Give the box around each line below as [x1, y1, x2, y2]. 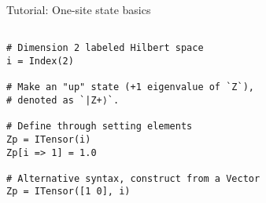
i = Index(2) [6, 55, 74, 67]
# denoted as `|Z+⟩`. [6, 94, 120, 106]
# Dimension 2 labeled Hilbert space [6, 42, 204, 54]
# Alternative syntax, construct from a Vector [6, 172, 260, 184]
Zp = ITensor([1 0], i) [6, 186, 131, 198]
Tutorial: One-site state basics [6, 2, 151, 17]
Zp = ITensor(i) [6, 133, 91, 145]
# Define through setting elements [6, 121, 193, 132]
